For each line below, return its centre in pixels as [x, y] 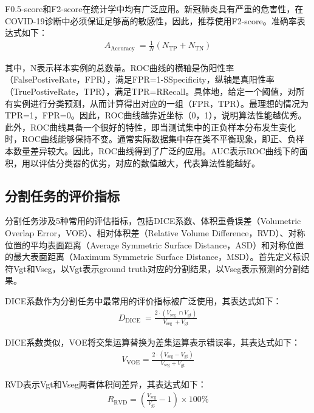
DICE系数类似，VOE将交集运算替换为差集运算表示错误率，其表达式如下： [152, 342]
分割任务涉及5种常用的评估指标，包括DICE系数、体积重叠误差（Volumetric [153, 221]
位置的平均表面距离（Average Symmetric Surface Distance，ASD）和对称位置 [155, 244]
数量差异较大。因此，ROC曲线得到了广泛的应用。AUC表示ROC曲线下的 [156, 150]
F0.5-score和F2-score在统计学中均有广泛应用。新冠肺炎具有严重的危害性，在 [154, 9]
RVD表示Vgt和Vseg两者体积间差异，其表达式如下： [106, 384]
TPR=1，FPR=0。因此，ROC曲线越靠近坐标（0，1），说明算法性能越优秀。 [156, 115]
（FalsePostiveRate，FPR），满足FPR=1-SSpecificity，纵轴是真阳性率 [140, 79]
